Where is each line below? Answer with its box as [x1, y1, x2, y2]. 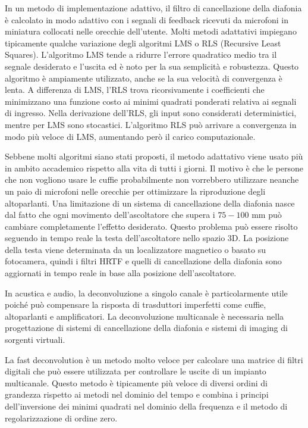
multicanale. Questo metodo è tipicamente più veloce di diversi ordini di [5, 376, 268, 389]
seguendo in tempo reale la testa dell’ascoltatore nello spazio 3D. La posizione [5, 232, 289, 244]
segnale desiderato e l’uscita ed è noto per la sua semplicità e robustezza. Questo [5, 60, 299, 72]
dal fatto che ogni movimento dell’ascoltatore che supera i [5, 208, 215, 221]
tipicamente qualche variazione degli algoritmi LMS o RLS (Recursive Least [5, 36, 281, 49]
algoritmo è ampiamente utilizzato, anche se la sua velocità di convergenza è [5, 71, 282, 84]
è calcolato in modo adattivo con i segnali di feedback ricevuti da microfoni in [5, 13, 288, 26]
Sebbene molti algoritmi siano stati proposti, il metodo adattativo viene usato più [5, 150, 303, 163]
